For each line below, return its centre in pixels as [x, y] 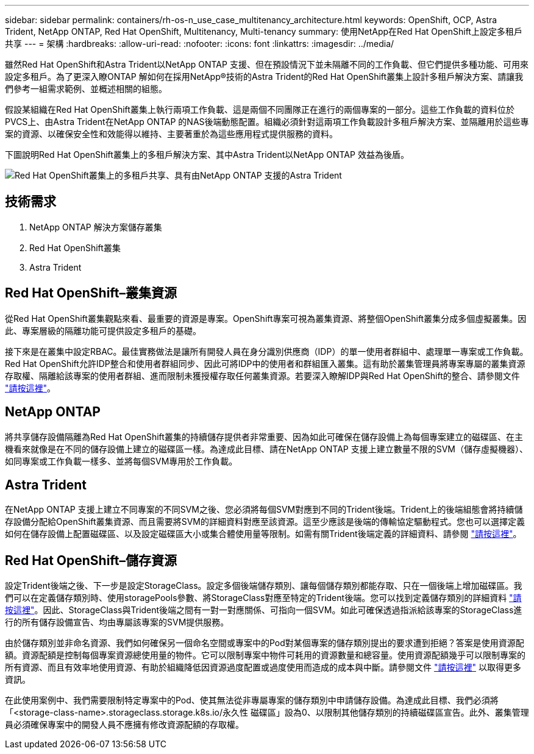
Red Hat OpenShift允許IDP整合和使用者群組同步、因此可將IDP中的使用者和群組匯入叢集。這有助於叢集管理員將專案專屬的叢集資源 [265, 363]
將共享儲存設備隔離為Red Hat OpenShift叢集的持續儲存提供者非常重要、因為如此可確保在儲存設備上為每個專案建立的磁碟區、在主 [264, 436]
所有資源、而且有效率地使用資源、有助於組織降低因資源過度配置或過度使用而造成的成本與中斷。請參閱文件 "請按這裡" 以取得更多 [263, 667]
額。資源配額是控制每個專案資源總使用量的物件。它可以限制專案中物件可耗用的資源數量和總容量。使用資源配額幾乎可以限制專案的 [265, 655]
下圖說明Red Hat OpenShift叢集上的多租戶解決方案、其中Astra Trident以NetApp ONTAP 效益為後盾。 [207, 155]
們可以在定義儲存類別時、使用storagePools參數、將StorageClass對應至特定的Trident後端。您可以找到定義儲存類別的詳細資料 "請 [263, 598]
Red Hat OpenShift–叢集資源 [91, 293]
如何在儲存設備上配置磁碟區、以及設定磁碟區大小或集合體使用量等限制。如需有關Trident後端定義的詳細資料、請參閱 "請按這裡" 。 [263, 534]
